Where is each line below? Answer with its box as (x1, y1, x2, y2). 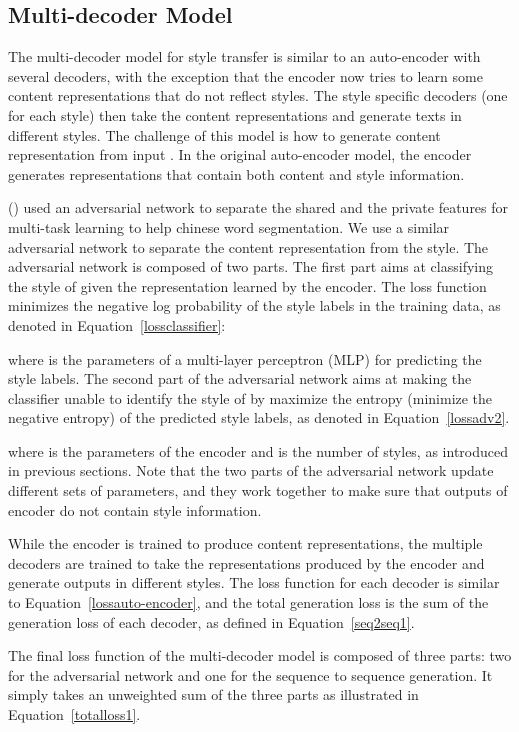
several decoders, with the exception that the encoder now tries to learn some (8, 65, 483, 86)
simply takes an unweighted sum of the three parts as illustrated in (8, 684, 419, 705)
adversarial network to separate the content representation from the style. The (8, 236, 489, 257)
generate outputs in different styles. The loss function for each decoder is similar (8, 572, 500, 593)
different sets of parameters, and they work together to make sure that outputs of (8, 480, 508, 501)
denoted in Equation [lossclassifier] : (8, 314, 226, 335)
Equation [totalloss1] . (8, 704, 141, 725)
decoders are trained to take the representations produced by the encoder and (8, 552, 485, 573)
